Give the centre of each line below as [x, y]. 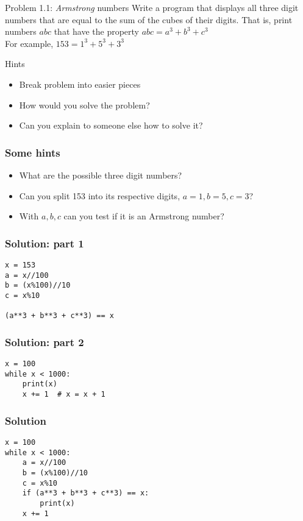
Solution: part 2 [45, 342]
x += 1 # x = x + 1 [64, 395]
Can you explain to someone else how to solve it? [111, 125]
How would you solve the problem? [84, 105]
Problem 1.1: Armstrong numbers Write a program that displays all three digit [152, 7]
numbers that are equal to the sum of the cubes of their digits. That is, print [149, 19]
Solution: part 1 [45, 243]
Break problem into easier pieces [80, 84]
